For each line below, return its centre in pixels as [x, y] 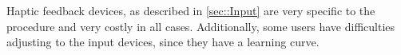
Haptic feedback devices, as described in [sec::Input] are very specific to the [191, 10]
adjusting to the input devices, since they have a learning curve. [163, 42]
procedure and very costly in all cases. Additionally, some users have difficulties [201, 26]
